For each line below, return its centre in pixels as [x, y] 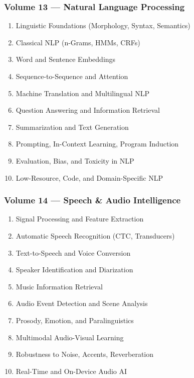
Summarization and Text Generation [72, 127]
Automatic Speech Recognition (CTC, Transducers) [95, 235]
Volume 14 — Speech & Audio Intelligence [92, 200]
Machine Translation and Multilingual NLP [82, 93]
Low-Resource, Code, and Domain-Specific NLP [89, 177]
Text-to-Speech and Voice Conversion [73, 252]
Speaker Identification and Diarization [74, 270]
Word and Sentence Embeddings [66, 59]
